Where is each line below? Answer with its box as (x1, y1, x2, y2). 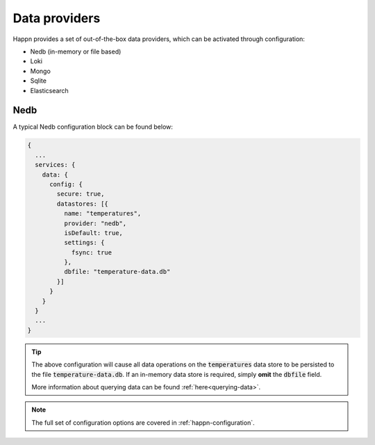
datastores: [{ (56, 200, 109, 208)
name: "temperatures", (63, 209, 142, 218)
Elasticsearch (30, 86, 69, 95)
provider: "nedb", (63, 219, 127, 227)
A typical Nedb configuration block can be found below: (12, 122, 174, 131)
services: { (35, 161, 76, 169)
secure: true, (56, 190, 105, 198)
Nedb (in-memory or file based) (30, 47, 122, 56)
